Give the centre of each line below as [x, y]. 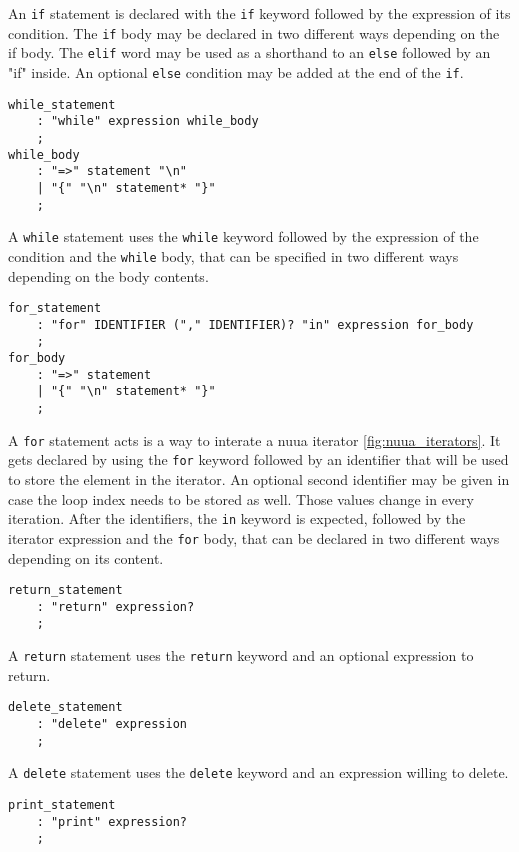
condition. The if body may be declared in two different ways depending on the [254, 32]
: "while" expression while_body [147, 121]
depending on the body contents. [108, 275]
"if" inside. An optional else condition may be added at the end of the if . [236, 71]
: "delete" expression [111, 724]
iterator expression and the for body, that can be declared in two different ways [254, 537]
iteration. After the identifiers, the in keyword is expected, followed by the [237, 518]
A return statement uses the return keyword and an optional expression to [241, 655]
